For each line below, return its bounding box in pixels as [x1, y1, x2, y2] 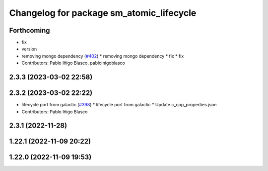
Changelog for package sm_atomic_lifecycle [9, 7, 197, 18]
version [21, 46, 37, 52]
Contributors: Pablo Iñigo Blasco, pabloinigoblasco [21, 60, 125, 66]
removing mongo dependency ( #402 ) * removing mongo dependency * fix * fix [21, 53, 184, 59]
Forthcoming [9, 26, 50, 35]
